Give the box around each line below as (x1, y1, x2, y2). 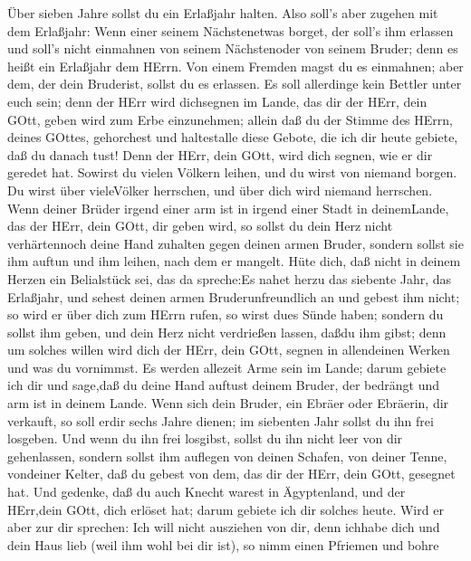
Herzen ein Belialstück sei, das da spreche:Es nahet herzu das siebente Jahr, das (7, 269, 452, 288)
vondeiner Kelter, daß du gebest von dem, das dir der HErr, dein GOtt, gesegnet (7, 464, 456, 483)
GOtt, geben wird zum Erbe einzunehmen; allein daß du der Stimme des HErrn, (7, 109, 453, 128)
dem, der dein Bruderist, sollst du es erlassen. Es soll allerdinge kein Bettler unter (7, 74, 462, 93)
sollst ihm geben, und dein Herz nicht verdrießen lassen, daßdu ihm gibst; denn (7, 322, 447, 341)
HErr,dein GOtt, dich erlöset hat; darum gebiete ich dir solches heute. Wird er (7, 499, 444, 518)
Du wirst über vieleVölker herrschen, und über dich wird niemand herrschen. (7, 180, 433, 199)
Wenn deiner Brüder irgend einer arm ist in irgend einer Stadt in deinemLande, (7, 198, 449, 217)
